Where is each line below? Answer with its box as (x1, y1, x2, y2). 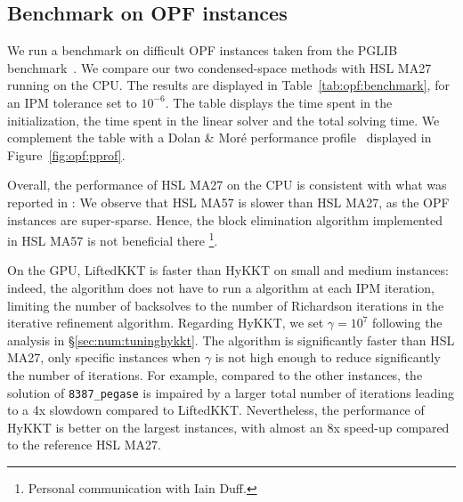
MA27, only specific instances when (7, 348, 201, 367)
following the (372, 313, 443, 332)
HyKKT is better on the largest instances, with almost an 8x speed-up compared (7, 417, 450, 436)
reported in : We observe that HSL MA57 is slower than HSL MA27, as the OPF (7, 192, 450, 211)
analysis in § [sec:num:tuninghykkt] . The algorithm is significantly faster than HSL (7, 330, 455, 349)
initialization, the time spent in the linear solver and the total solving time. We (7, 110, 440, 129)
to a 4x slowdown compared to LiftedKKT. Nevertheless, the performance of (7, 401, 425, 419)
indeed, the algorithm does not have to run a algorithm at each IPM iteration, (7, 278, 435, 296)
